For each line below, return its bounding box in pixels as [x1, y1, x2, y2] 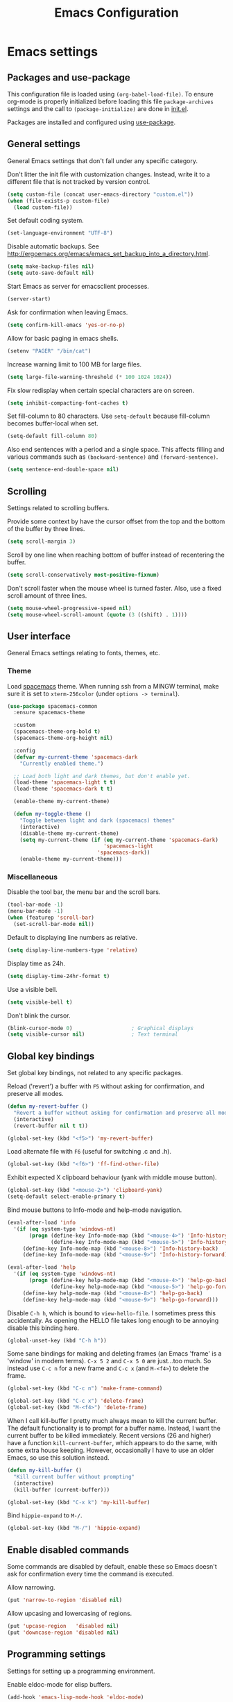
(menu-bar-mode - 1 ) [7, 908, 64, 915]
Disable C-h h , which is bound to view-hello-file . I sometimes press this [7, 1308, 216, 1317]
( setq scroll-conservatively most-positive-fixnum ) [7, 571, 159, 578]
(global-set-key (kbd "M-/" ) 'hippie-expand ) [7, 1525, 141, 1532]
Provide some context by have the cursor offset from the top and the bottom [7, 517, 225, 525]
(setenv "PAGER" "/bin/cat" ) [7, 347, 92, 355]
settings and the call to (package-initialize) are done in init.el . [7, 105, 189, 112]
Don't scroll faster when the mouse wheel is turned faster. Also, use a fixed [7, 584, 222, 592]
